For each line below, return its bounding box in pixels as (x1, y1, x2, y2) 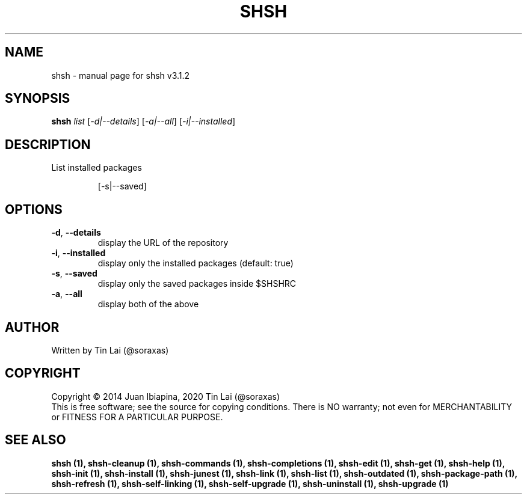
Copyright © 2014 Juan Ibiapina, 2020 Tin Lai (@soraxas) (51, 391, 280, 402)
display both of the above (97, 299, 199, 310)
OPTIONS (5, 201, 63, 217)
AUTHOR (5, 319, 60, 335)
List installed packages (51, 162, 142, 173)
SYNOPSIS (5, 91, 70, 106)
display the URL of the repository (97, 237, 229, 248)
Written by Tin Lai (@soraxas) (51, 344, 169, 355)
